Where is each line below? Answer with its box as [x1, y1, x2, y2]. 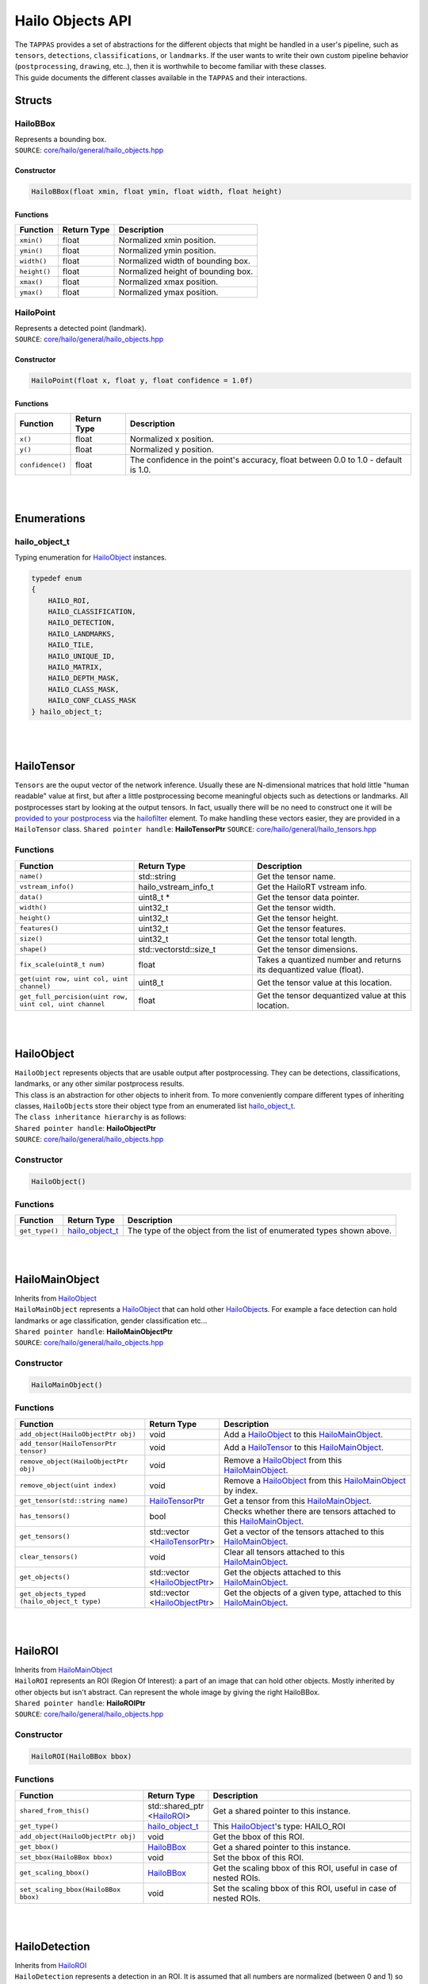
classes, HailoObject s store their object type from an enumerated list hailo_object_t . [14, 1102, 296, 1111]
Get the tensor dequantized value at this [257, 990, 407, 1001]
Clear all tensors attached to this [224, 1546, 345, 1557]
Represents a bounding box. [14, 134, 107, 144]
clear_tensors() [19, 1552, 78, 1561]
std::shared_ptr [147, 1800, 204, 1811]
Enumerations [14, 512, 86, 525]
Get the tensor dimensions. [257, 944, 358, 955]
